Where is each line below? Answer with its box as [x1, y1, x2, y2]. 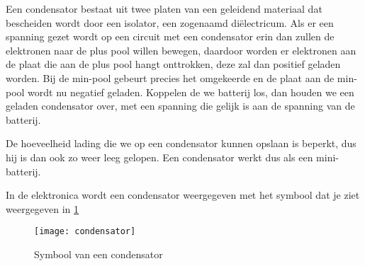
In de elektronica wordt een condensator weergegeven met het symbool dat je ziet [6, 187, 360, 202]
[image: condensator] [34, 226, 136, 237]
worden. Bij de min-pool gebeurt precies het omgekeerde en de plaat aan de [6, 70, 335, 85]
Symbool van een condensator [34, 246, 163, 261]
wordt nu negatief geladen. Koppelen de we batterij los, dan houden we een [28, 84, 354, 99]
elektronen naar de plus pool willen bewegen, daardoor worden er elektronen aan [6, 42, 356, 57]
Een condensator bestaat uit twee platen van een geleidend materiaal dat [6, 1, 322, 16]
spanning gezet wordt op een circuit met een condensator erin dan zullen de [6, 29, 335, 44]
